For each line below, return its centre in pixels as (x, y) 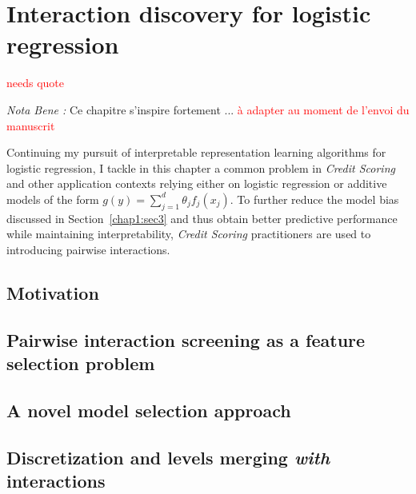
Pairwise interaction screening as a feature (186, 339)
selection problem (81, 363)
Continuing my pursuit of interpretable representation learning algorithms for (196, 152)
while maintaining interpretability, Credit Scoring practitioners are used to (189, 234)
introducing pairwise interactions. (88, 249)
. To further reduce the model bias (314, 199)
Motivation (53, 292)
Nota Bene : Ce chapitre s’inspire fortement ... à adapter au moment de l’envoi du (208, 109)
